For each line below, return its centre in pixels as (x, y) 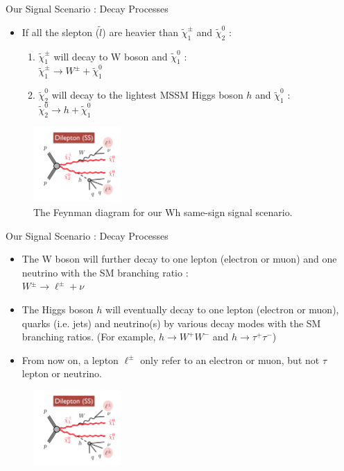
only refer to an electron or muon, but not (230, 360)
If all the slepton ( (61, 32)
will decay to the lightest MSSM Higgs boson (147, 95)
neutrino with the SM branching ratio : (105, 272)
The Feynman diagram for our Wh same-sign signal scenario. (163, 212)
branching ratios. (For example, (89, 337)
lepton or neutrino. (62, 373)
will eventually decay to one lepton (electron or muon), (222, 309)
